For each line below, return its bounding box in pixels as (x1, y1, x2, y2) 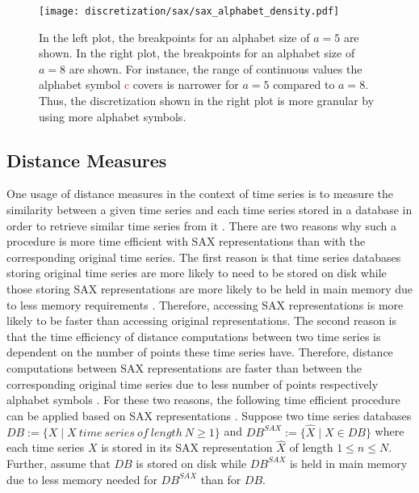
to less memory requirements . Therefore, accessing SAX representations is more (6, 296, 404, 313)
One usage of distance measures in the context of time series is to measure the (6, 185, 393, 202)
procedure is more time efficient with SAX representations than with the (6, 233, 366, 250)
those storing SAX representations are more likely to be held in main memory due (6, 280, 413, 297)
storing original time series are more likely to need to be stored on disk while (6, 264, 387, 281)
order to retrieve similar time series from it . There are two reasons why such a (6, 217, 396, 234)
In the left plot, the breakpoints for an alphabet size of (39, 28, 310, 45)
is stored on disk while (136, 454, 247, 471)
